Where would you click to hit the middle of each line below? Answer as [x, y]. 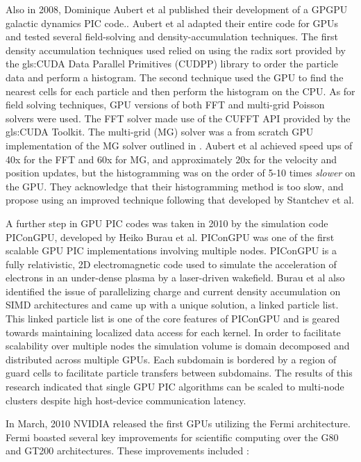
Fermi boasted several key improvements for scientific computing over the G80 [172, 437]
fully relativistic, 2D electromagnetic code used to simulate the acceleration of [171, 264]
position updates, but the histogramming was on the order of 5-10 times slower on [180, 173]
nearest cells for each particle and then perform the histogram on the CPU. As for [180, 91]
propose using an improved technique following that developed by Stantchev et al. [180, 200]
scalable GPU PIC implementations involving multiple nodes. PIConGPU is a [171, 250]
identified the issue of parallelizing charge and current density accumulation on [173, 291]
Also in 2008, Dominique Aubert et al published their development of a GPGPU [177, 9]
